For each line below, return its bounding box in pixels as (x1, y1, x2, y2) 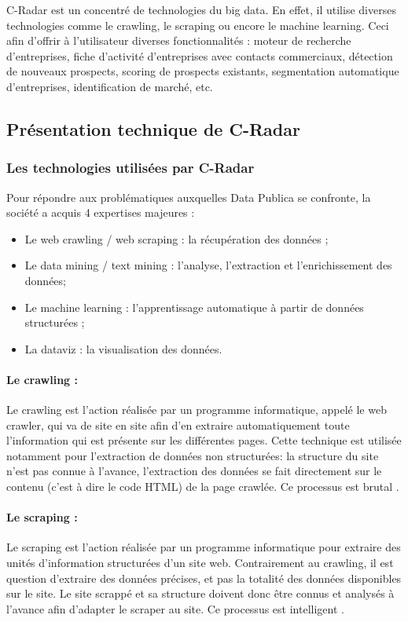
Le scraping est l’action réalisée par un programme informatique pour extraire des (6, 539, 401, 555)
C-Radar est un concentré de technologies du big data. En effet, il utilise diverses (6, 2, 396, 17)
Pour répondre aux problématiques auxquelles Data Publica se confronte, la (6, 188, 371, 205)
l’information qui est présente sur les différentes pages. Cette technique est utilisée (6, 432, 402, 448)
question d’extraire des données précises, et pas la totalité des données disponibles (6, 569, 402, 586)
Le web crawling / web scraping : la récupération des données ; (24, 230, 329, 247)
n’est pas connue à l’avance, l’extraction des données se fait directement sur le (6, 463, 382, 479)
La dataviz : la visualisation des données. (24, 340, 222, 357)
